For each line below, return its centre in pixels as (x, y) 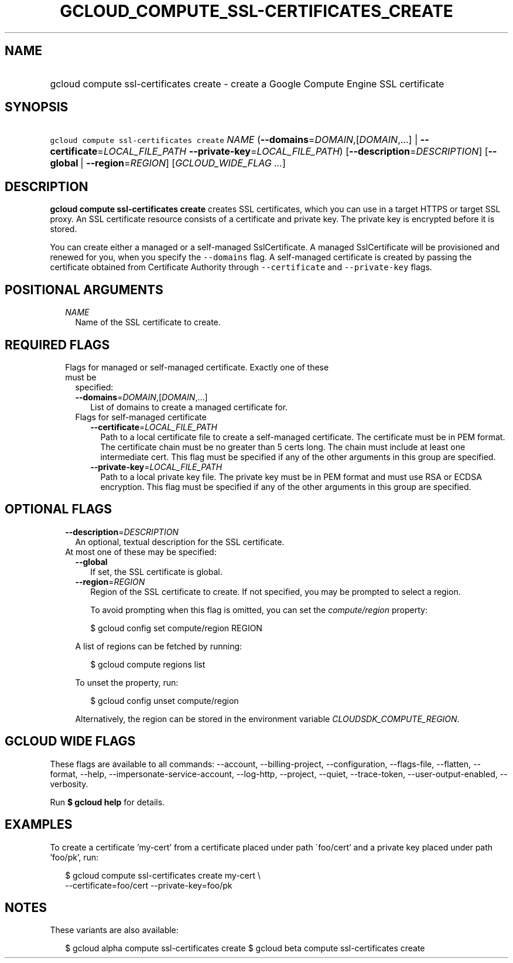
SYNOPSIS (37, 107)
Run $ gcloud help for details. (107, 802)
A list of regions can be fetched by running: (159, 646)
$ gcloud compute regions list (148, 664)
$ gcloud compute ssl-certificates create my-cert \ (163, 875)
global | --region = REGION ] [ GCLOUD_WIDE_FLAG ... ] (168, 163)
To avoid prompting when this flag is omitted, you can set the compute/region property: (259, 610)
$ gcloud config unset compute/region (165, 700)
